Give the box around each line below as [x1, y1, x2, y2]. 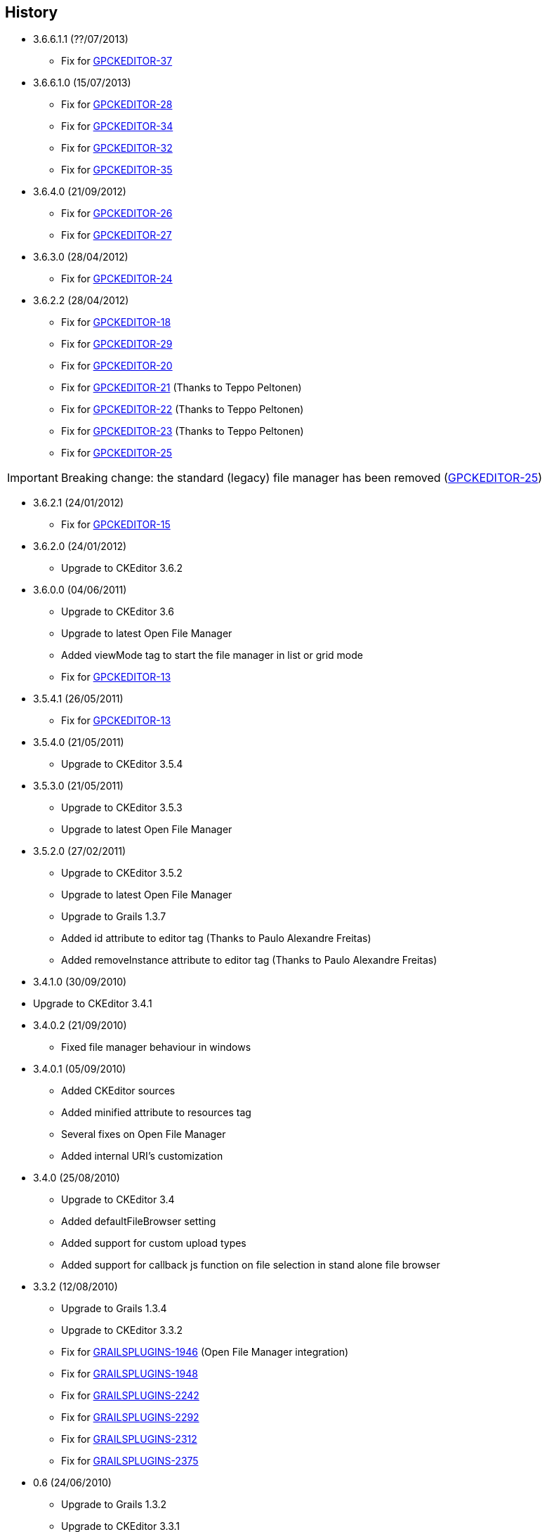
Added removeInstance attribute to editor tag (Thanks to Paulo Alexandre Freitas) [61, 954, 437, 967]
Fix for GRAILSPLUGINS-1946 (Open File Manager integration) [61, 1346, 349, 1358]
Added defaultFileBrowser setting [61, 1215, 216, 1228]
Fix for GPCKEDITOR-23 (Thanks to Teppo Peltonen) [61, 425, 304, 438]
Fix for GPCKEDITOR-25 [61, 447, 173, 459]
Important [7, 471, 58, 485]
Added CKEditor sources [61, 1085, 176, 1097]
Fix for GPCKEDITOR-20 [61, 360, 173, 372]
